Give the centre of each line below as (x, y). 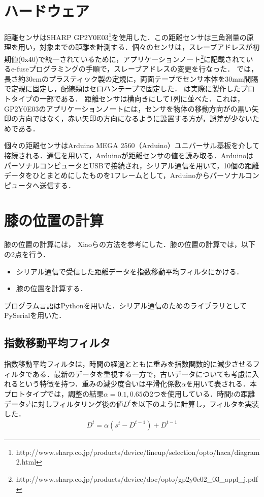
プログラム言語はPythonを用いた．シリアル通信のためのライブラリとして (125, 305)
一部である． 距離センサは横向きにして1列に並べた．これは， (142, 98)
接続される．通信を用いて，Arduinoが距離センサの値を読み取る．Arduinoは (129, 155)
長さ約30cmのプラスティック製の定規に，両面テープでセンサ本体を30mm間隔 (131, 78)
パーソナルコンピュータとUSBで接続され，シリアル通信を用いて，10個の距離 (132, 165)
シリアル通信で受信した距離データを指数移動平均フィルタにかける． (130, 271)
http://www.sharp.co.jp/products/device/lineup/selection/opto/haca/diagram (138, 452)
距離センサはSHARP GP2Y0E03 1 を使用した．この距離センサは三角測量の (125, 36)
